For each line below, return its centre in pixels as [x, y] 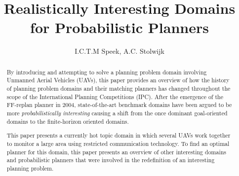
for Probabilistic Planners [119, 27]
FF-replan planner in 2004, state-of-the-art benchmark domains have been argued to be [119, 105]
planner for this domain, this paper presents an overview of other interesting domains [117, 152]
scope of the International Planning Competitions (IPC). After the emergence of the [115, 96]
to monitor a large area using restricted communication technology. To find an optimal [118, 143]
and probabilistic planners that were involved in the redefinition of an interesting [111, 160]
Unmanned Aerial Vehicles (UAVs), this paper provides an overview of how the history [118, 80]
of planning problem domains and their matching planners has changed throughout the [119, 88]
